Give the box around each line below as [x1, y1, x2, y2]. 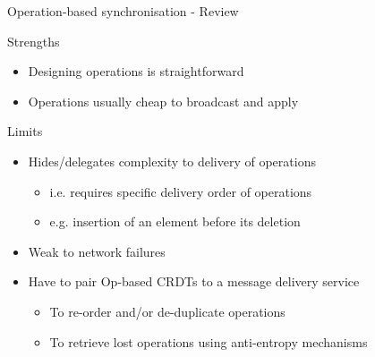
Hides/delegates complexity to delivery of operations [28, 151, 316, 170]
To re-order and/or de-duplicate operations [49, 302, 286, 320]
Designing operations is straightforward [28, 62, 244, 81]
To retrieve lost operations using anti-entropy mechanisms [49, 332, 368, 351]
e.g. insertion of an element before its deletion [49, 212, 301, 231]
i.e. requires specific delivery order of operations [49, 182, 312, 200]
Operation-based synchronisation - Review [7, 2, 239, 20]
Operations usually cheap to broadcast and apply [28, 91, 299, 110]
